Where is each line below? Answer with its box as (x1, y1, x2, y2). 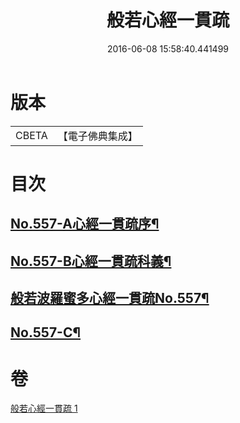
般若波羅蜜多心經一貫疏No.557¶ (10, 290, 210, 307)
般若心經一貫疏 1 (10, 402, 78, 415)
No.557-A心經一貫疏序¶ (10, 216, 160, 233)
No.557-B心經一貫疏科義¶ (10, 252, 172, 270)
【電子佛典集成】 (57, 129, 138, 143)
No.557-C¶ (10, 324, 82, 341)
